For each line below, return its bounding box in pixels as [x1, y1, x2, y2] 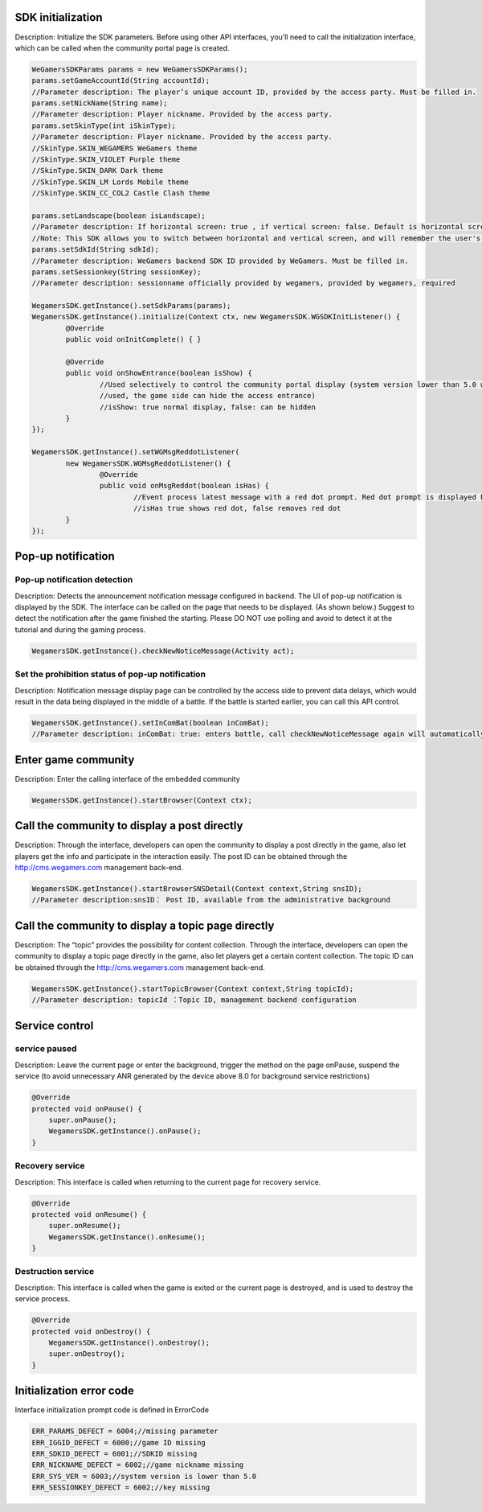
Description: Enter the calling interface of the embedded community [14, 774, 240, 783]
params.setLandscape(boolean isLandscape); [31, 211, 206, 220]
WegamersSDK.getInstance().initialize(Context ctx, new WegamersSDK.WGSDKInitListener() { [31, 312, 401, 322]
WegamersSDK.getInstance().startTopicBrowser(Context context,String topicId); [31, 984, 354, 993]
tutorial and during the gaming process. [14, 624, 146, 635]
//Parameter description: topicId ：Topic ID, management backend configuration [31, 996, 357, 1005]
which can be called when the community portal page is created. [14, 43, 230, 52]
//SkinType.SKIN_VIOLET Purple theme [31, 155, 181, 164]
